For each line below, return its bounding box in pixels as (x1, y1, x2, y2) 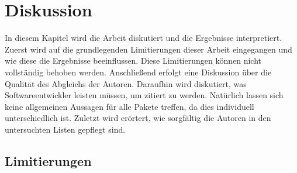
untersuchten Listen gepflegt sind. (5, 123, 126, 135)
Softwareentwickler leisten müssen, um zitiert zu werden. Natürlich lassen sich (5, 89, 284, 101)
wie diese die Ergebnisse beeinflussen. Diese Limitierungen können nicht (5, 54, 261, 67)
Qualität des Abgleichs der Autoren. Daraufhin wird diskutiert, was (5, 77, 247, 89)
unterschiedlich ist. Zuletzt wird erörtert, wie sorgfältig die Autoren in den (5, 112, 271, 124)
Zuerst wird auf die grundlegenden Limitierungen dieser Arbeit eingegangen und (5, 43, 292, 55)
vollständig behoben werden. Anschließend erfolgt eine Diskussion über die (5, 65, 272, 78)
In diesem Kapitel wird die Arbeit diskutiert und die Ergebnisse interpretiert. (5, 32, 282, 44)
